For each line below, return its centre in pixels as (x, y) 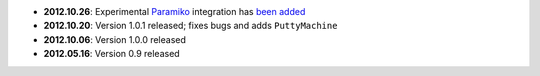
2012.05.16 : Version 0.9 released (111, 54)
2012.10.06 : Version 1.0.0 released (115, 39)
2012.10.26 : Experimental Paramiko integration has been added (174, 11)
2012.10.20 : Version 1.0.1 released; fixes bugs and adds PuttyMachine (190, 26)
